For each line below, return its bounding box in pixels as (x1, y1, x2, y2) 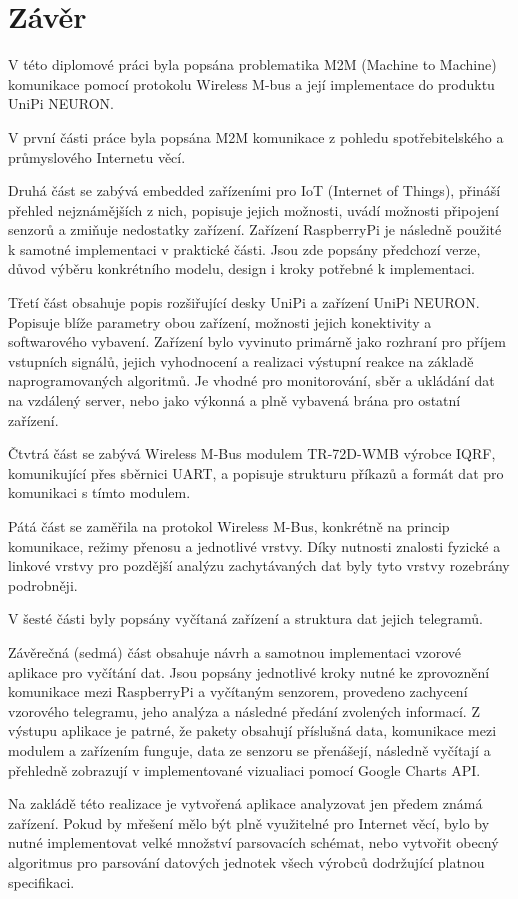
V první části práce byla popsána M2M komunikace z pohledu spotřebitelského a (8, 126, 504, 147)
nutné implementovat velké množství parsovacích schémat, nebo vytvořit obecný (8, 832, 499, 853)
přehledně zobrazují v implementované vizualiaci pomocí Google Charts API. (8, 759, 481, 780)
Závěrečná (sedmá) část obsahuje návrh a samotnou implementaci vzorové (8, 641, 462, 662)
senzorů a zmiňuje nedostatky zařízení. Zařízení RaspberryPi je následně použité (8, 219, 502, 240)
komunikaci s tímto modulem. (8, 482, 191, 503)
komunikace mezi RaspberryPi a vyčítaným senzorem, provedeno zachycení (8, 681, 468, 702)
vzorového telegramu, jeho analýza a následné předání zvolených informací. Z (8, 700, 480, 721)
